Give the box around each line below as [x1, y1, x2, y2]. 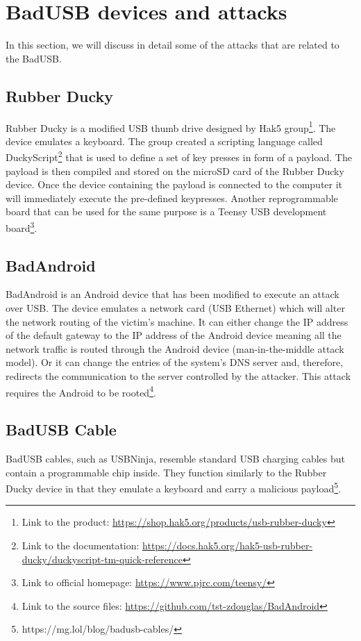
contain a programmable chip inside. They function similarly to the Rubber [6, 465, 327, 479]
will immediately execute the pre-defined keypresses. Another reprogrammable [6, 190, 338, 205]
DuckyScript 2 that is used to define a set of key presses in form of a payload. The [6, 148, 352, 165]
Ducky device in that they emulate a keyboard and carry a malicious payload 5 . [6, 479, 342, 495]
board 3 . [6, 218, 37, 235]
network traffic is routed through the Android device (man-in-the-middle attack [6, 341, 344, 356]
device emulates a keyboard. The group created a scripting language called [6, 133, 323, 148]
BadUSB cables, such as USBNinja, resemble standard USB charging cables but [6, 451, 346, 466]
